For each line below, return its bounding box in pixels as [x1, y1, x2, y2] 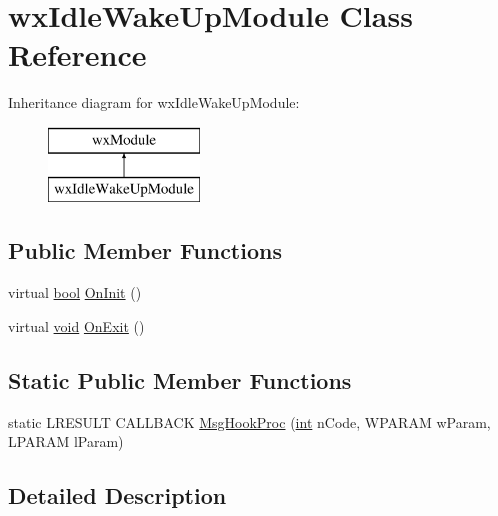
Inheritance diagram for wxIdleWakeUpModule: [8, 92, 300, 113]
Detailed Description [8, 480, 227, 511]
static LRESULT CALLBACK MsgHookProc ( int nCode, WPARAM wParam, [8, 411, 491, 432]
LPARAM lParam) [8, 431, 124, 452]
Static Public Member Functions [8, 364, 352, 395]
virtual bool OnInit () [8, 282, 142, 303]
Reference [8, 34, 147, 75]
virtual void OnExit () [8, 315, 145, 336]
